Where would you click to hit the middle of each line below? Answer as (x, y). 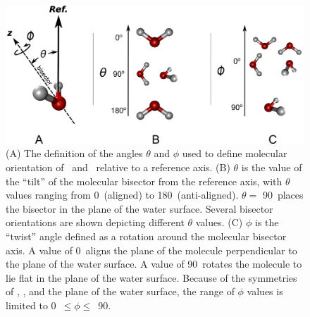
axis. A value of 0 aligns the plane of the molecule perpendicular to (151, 250)
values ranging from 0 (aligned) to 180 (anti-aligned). (122, 195)
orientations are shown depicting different (95, 222)
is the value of (272, 167)
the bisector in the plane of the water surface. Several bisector (139, 208)
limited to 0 (31, 305)
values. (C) (219, 222)
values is (265, 291)
